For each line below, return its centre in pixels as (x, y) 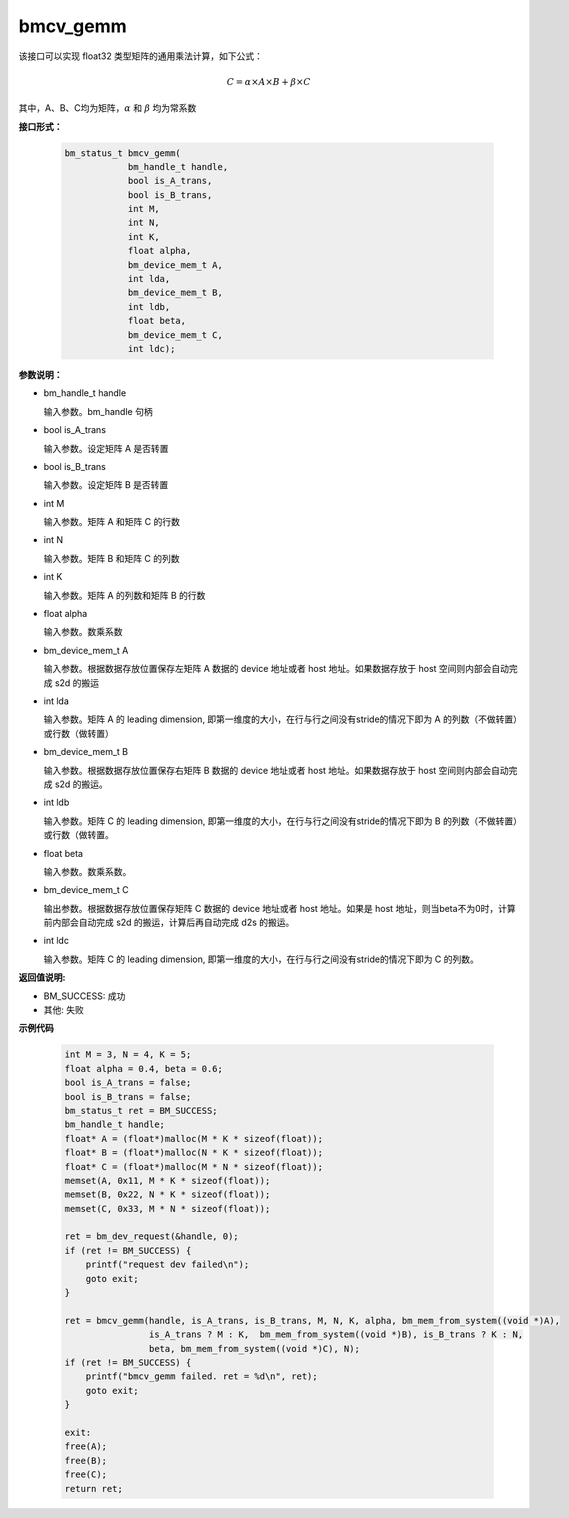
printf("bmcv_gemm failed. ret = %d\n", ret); (202, 1376)
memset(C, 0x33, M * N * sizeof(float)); (167, 1208)
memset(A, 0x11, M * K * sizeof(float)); (167, 1180)
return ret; (94, 1488)
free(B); (86, 1460)
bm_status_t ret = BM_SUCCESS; (141, 1110)
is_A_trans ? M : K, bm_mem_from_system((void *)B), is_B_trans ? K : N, (336, 1334)
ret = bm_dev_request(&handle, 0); (151, 1236)
